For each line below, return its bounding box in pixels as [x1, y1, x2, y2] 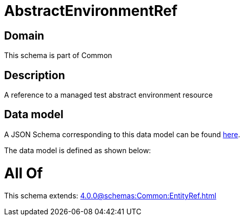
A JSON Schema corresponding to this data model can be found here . [4, 130, 240, 139]
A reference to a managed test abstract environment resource [4, 90, 213, 100]
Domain [4, 29, 45, 42]
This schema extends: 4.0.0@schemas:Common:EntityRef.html [4, 191, 216, 200]
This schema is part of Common [4, 51, 112, 60]
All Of [4, 164, 43, 182]
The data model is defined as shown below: [4, 145, 151, 155]
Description [4, 68, 65, 82]
